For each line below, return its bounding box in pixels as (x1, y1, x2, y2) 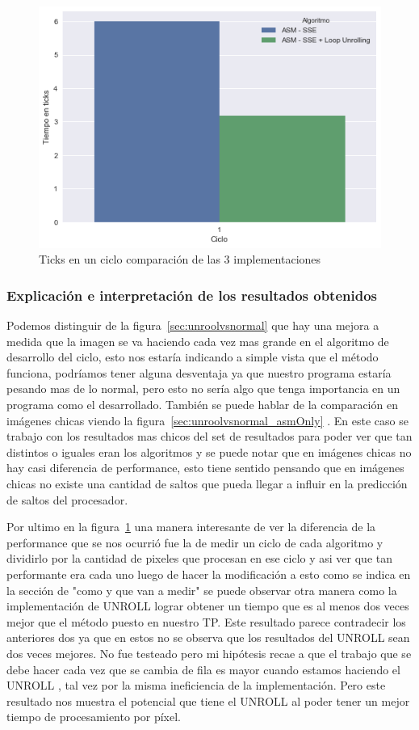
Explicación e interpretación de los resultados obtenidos (6, 285, 378, 305)
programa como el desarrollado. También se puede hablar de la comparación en (6, 396, 398, 412)
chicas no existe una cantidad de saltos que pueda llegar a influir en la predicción (6, 475, 408, 492)
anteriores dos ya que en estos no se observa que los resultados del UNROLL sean (6, 629, 410, 646)
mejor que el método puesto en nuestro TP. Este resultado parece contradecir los (6, 613, 406, 630)
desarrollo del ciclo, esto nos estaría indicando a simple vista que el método (6, 348, 379, 365)
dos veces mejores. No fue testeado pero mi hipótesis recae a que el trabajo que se (6, 644, 412, 661)
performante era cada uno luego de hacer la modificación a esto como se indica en (6, 565, 411, 582)
